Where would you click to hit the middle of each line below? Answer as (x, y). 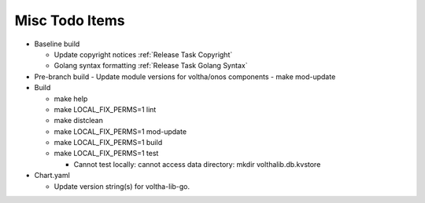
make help (71, 99)
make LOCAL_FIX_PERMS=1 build (108, 143)
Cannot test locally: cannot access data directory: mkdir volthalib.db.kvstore (197, 164)
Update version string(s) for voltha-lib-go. (122, 186)
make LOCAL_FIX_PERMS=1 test (106, 154)
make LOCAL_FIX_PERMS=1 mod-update (120, 131)
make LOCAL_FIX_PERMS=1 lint (105, 109)
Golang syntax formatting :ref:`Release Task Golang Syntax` (151, 66)
